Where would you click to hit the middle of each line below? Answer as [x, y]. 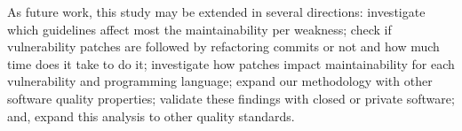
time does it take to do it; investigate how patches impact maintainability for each [231, 63]
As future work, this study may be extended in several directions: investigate [216, 12]
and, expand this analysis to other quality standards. [151, 116]
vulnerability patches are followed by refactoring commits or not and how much [223, 46]
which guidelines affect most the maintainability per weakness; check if [199, 29]
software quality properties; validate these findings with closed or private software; [231, 98]
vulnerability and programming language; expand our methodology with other [220, 81]
